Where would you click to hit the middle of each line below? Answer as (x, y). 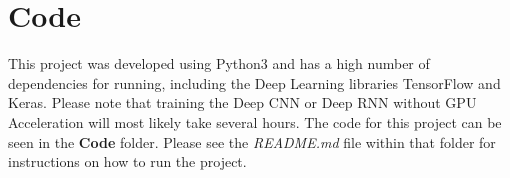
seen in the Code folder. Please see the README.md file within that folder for (252, 141)
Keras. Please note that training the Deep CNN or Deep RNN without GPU (242, 102)
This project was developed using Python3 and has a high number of (219, 63)
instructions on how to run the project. (127, 161)
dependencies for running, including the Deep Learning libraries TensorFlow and (254, 82)
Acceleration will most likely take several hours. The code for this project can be (255, 121)
